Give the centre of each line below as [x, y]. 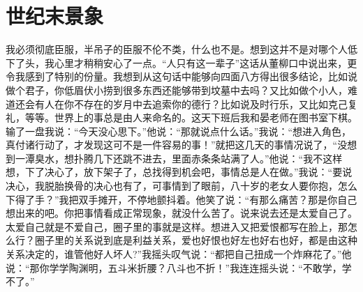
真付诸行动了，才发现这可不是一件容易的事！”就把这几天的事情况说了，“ [172, 145]
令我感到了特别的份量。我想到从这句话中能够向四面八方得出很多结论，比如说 [181, 76]
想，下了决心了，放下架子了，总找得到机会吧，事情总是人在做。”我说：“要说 [179, 172]
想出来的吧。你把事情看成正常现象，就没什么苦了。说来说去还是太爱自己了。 [181, 213]
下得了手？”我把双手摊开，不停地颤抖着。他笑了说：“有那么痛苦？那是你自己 [181, 199]
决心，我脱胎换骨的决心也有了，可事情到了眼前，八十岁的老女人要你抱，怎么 [181, 186]
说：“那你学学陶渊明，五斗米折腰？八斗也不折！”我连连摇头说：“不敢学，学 [179, 267]
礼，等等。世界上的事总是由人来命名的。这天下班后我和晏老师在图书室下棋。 [181, 117]
